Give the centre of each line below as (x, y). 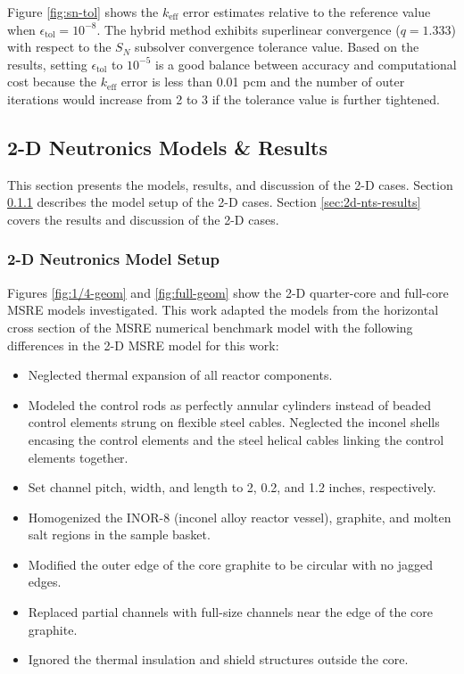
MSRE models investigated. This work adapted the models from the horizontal (223, 310)
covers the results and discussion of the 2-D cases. (143, 219)
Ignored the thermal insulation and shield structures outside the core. (218, 659)
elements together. (78, 457)
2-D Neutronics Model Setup (114, 259)
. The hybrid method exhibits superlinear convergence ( (249, 29)
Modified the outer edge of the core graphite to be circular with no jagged (231, 564)
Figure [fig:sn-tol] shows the (83, 12)
